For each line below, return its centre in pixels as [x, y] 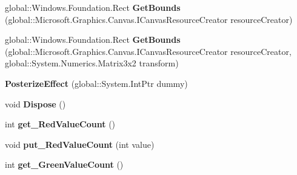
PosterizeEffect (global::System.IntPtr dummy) [96, 83]
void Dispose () [35, 103]
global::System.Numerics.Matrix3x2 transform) [92, 63]
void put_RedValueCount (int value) [80, 144]
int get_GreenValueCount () [64, 164]
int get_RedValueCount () [60, 124]
